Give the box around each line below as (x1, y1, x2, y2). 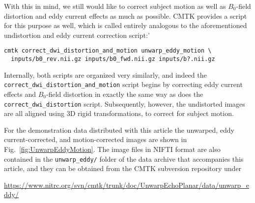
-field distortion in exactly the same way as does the (46, 88, 203, 99)
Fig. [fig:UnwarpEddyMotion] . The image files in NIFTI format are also (4, 144, 221, 154)
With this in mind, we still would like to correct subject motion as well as (4, 1, 226, 11)
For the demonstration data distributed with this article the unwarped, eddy (4, 124, 234, 135)
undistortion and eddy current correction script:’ (4, 29, 150, 40)
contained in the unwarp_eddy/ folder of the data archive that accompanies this (4, 153, 244, 164)
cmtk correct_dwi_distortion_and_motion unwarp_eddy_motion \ (4, 47, 212, 55)
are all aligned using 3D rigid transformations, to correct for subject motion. (4, 108, 234, 118)
